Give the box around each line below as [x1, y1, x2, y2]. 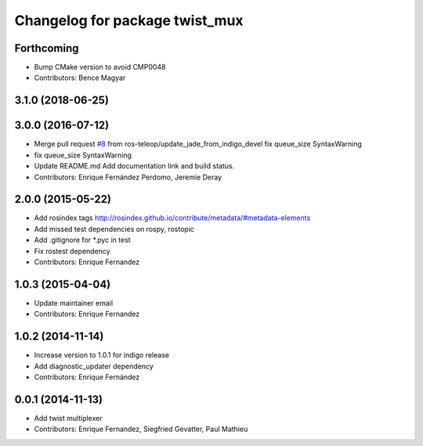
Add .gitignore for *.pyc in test [34, 235, 131, 245]
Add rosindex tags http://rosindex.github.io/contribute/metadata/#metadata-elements [34, 213, 311, 223]
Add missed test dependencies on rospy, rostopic [34, 224, 195, 234]
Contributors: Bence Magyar [34, 73, 126, 82]
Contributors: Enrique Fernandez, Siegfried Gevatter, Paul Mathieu [34, 424, 248, 434]
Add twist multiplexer [34, 413, 103, 422]
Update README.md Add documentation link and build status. [34, 161, 235, 171]
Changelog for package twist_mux [14, 12, 244, 29]
